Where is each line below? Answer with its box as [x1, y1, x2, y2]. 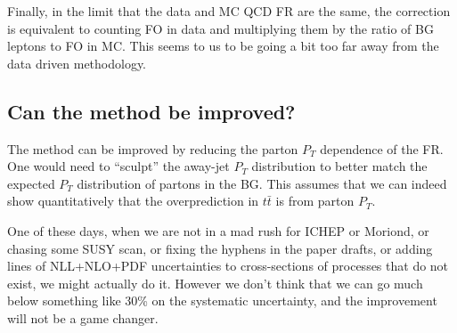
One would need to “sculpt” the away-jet [7, 157, 230, 175]
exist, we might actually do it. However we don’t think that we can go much [7, 273, 423, 292]
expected [7, 174, 55, 192]
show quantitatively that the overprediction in [7, 191, 259, 210]
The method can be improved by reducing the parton [7, 139, 298, 158]
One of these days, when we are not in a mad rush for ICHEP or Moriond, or [7, 221, 429, 240]
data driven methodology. [7, 53, 147, 72]
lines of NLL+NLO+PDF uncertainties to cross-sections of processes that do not [7, 256, 449, 275]
